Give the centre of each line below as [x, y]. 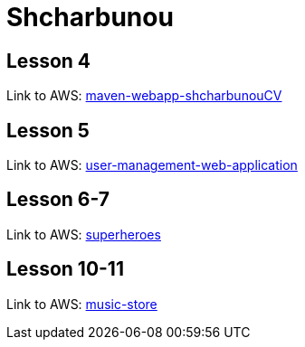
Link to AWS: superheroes [84, 234]
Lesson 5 [48, 130]
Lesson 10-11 [65, 269]
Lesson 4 [49, 61]
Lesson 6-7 [58, 200]
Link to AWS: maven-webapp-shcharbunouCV [144, 96]
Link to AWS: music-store [82, 304]
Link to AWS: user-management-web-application [152, 165]
